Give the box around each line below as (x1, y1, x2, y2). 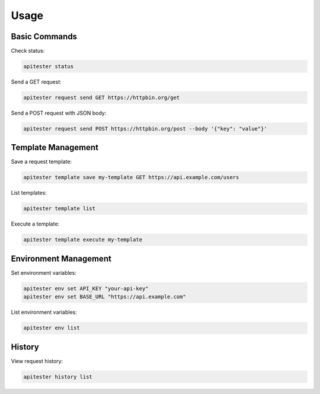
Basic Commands (11, 31, 77, 42)
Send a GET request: (11, 78, 62, 85)
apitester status (23, 63, 74, 70)
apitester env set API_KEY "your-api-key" (23, 285, 149, 292)
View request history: (11, 357, 63, 364)
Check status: (11, 47, 45, 55)
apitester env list (23, 325, 80, 332)
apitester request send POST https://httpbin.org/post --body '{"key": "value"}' (23, 125, 268, 132)
